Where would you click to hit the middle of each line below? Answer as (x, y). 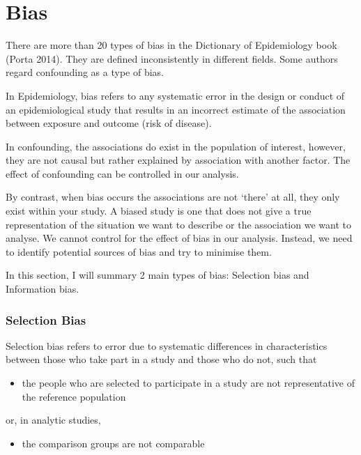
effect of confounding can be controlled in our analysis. (122, 173)
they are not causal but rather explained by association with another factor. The (178, 160)
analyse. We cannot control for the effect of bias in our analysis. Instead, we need (179, 238)
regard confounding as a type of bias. (85, 72)
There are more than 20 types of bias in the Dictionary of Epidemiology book (171, 45)
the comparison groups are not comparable (113, 443)
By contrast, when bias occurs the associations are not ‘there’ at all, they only (173, 197)
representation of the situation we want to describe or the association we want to (178, 224)
